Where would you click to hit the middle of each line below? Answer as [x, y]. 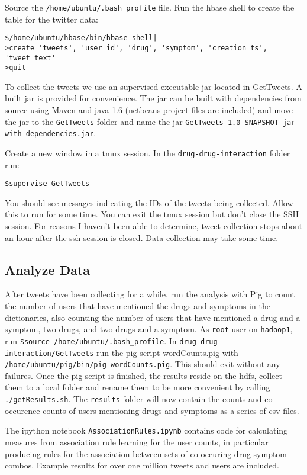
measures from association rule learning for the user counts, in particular [137, 442]
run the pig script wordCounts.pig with [167, 352]
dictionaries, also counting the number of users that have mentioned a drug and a [153, 317]
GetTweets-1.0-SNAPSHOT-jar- [243, 122]
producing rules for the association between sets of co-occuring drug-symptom [146, 453]
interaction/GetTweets [49, 353]
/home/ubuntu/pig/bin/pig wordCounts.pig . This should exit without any [143, 364]
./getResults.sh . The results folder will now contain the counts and [133, 399]
